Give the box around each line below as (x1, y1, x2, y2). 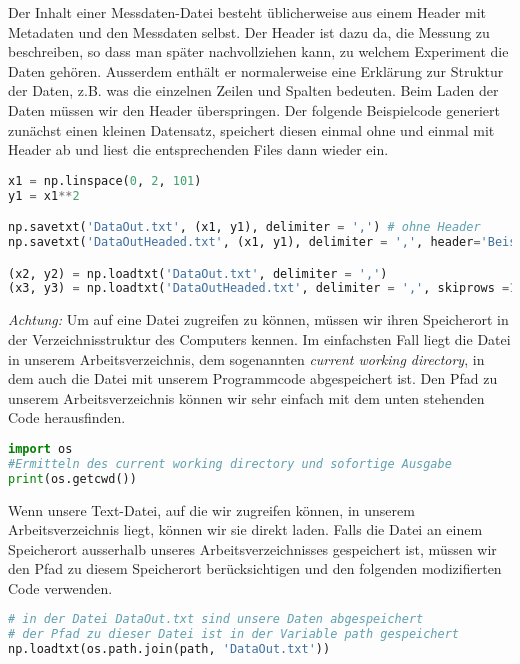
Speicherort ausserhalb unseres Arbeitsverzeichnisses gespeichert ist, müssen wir (8, 538, 497, 559)
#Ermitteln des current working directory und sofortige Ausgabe (8, 456, 452, 471)
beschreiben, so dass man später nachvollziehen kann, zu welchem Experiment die (8, 41, 509, 62)
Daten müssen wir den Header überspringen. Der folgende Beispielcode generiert (8, 99, 500, 120)
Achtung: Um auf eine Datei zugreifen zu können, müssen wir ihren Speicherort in (8, 309, 509, 330)
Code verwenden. (8, 577, 113, 598)
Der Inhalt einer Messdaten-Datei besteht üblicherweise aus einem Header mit (8, 2, 487, 22)
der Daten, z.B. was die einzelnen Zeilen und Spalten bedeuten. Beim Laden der (8, 80, 499, 101)
